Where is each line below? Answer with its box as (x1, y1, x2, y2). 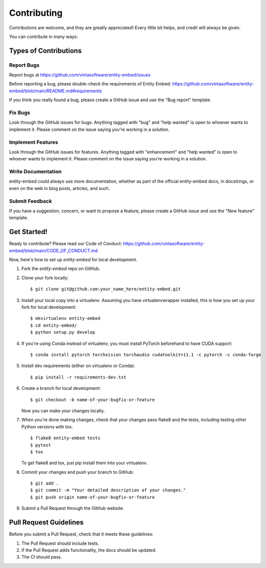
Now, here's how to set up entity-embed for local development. (9, 257, 137, 263)
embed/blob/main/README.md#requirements (9, 88, 102, 94)
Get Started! (9, 227, 48, 236)
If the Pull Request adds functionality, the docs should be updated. (21, 547, 157, 553)
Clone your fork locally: (21, 274, 69, 281)
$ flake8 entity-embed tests (30, 435, 100, 441)
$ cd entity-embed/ (30, 322, 77, 328)
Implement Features (9, 139, 59, 146)
